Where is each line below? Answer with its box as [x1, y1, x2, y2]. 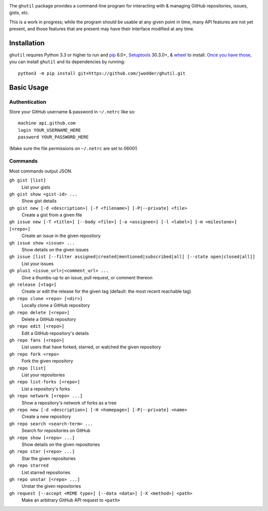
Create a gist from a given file [21, 212, 82, 218]
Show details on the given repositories [21, 441, 100, 447]
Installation [9, 39, 45, 47]
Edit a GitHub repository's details [21, 330, 89, 336]
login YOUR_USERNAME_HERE [18, 127, 81, 133]
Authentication [9, 98, 47, 105]
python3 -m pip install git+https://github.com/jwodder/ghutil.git [18, 70, 186, 76]
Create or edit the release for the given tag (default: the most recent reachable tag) [21, 288, 191, 294]
